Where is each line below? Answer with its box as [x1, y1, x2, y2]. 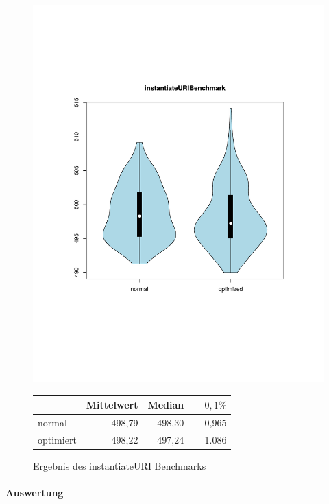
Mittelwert [86, 397, 138, 411]
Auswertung [5, 485, 64, 499]
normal [38, 415, 67, 429]
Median [147, 397, 184, 411]
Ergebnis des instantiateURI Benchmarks [33, 458, 206, 472]
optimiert [38, 432, 77, 446]
